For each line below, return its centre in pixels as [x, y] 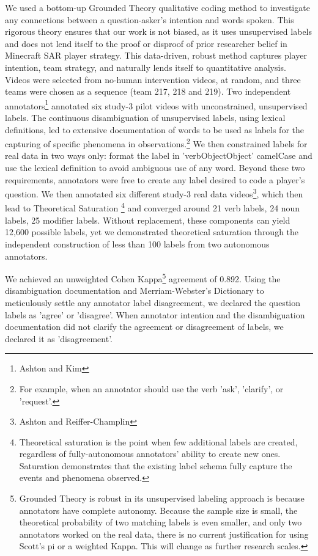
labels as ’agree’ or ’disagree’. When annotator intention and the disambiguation [155, 314]
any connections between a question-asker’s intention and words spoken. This [150, 19]
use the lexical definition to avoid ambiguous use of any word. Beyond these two [155, 168]
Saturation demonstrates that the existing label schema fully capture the [156, 465]
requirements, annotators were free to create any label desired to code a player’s [155, 179]
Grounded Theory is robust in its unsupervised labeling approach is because [162, 498]
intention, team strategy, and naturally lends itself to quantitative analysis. [146, 67]
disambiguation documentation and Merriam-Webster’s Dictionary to [135, 291]
